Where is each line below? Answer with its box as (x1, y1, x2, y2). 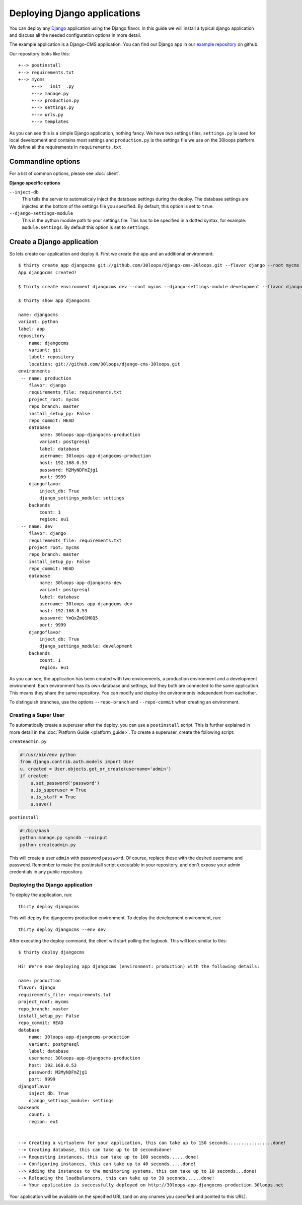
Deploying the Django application (9, 881, 93, 889)
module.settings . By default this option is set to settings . (22, 224, 150, 230)
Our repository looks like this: (9, 50, 70, 56)
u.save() (30, 801, 52, 807)
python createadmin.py (20, 842, 76, 848)
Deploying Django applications (9, 8, 140, 19)
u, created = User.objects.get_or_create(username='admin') (20, 766, 172, 772)
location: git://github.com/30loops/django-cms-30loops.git (28, 361, 181, 367)
